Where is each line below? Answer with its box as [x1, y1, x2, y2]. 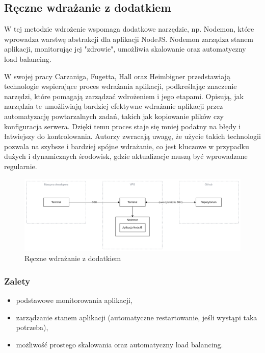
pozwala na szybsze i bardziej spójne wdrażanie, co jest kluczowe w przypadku [4, 140, 249, 151]
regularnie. [4, 160, 37, 171]
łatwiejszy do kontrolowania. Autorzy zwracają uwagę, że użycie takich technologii [4, 131, 261, 142]
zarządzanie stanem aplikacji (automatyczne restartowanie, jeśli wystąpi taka [16, 312, 257, 322]
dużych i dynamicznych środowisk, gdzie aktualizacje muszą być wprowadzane [4, 151, 248, 161]
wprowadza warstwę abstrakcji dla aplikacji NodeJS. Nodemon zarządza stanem [4, 33, 254, 44]
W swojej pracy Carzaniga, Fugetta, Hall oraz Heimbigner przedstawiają [4, 70, 230, 81]
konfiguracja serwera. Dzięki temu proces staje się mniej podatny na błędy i [4, 121, 241, 131]
